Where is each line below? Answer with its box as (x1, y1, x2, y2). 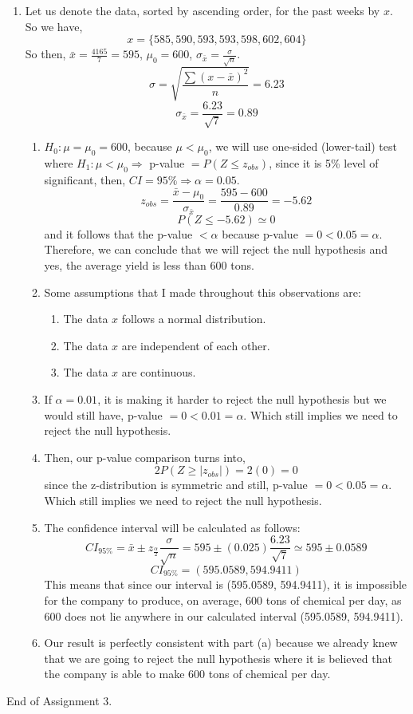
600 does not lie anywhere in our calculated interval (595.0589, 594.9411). (44, 607, 403, 624)
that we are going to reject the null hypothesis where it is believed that (44, 649, 392, 666)
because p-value (222, 225, 298, 242)
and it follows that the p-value (44, 225, 193, 242)
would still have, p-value (44, 406, 163, 423)
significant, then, (44, 171, 126, 187)
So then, (25, 45, 66, 62)
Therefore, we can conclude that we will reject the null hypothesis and (44, 241, 387, 258)
